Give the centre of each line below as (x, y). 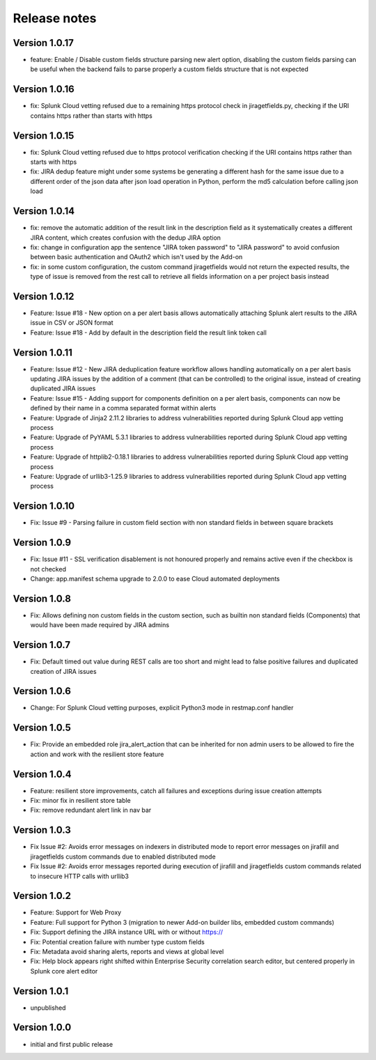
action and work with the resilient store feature (97, 754)
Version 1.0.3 (42, 830)
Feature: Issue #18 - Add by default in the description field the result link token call (149, 332)
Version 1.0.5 (42, 728)
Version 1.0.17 (44, 43)
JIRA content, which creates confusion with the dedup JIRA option (126, 238)
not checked (48, 569)
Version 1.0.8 (42, 598)
